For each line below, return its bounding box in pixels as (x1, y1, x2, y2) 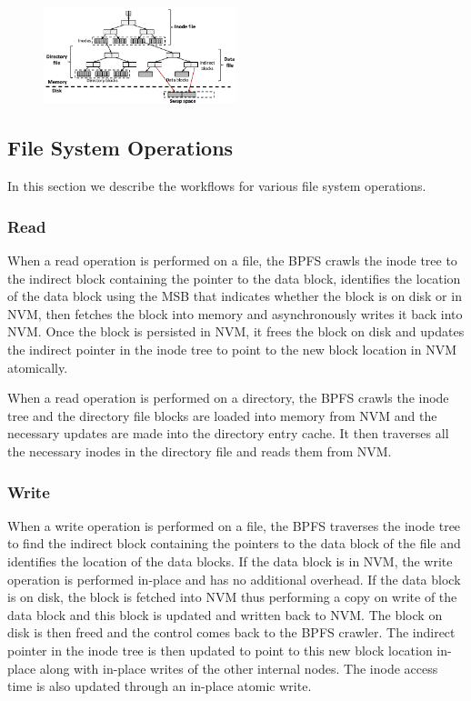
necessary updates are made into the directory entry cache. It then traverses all (7, 424, 449, 443)
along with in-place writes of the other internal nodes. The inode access (39, 658, 438, 677)
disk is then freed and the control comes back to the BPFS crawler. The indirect (7, 623, 456, 642)
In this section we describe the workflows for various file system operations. (7, 176, 426, 195)
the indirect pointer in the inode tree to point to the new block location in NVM (7, 340, 457, 359)
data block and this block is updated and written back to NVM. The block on (7, 605, 443, 624)
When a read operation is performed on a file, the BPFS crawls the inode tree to (7, 251, 457, 270)
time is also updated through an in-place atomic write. (7, 676, 312, 696)
